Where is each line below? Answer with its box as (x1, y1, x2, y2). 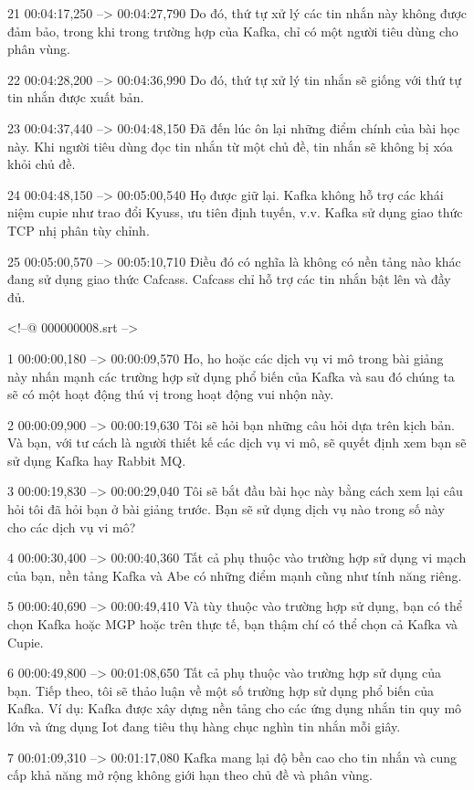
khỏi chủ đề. (7, 154, 76, 174)
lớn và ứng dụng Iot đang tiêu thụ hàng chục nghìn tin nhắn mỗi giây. (7, 717, 401, 735)
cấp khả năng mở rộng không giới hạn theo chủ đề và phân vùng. (7, 765, 373, 785)
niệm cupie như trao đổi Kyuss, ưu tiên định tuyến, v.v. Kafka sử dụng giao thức (7, 203, 463, 222)
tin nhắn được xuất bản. (7, 88, 144, 107)
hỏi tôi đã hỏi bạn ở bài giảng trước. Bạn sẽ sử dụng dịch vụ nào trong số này (7, 500, 445, 519)
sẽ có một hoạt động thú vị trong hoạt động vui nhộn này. (7, 384, 334, 404)
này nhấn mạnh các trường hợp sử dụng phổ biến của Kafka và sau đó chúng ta (7, 366, 455, 385)
